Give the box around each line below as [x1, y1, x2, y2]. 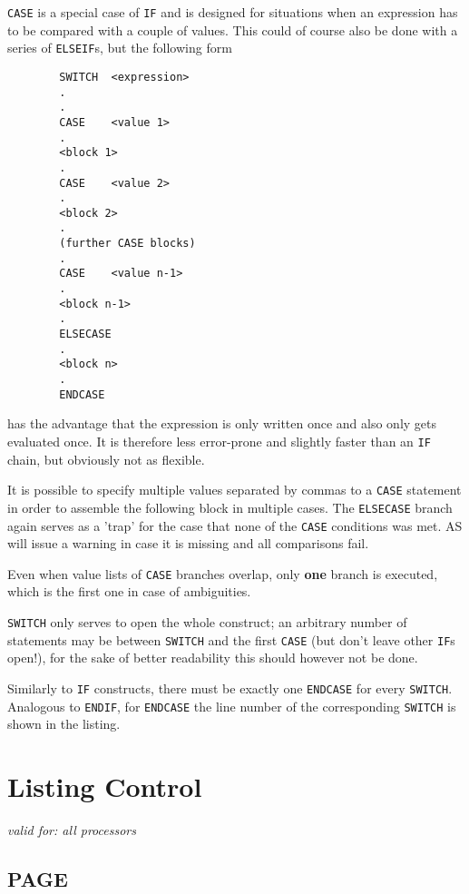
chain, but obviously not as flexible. [7, 449, 205, 468]
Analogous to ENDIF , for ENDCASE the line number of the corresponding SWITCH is [7, 696, 456, 715]
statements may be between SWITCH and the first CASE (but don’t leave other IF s [7, 630, 455, 649]
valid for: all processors [7, 820, 136, 839]
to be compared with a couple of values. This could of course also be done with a [7, 20, 458, 39]
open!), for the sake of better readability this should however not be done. [7, 648, 418, 667]
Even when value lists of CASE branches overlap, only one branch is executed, [7, 564, 438, 583]
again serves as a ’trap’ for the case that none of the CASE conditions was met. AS [7, 516, 463, 535]
